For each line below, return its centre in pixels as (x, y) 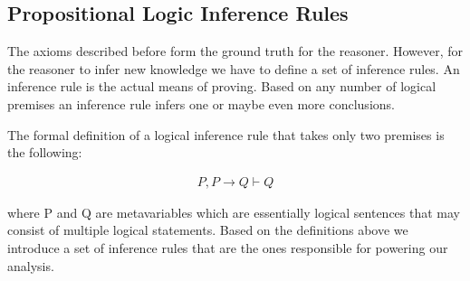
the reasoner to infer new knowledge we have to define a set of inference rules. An (234, 68)
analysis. (31, 265)
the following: (45, 152)
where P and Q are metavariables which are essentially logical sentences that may (234, 212)
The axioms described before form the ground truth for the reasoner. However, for (235, 51)
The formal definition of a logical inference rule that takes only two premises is (226, 134)
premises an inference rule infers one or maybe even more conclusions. (201, 103)
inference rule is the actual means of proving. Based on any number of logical (222, 86)
